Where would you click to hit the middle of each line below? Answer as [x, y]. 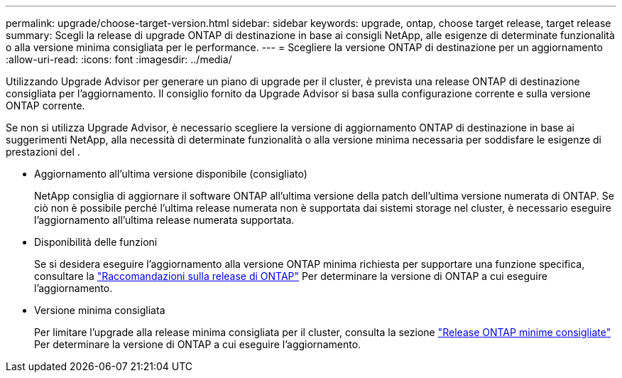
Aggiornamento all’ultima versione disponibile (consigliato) [171, 174]
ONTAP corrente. [45, 106]
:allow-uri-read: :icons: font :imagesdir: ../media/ [119, 59]
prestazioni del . [43, 152]
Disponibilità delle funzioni [96, 242]
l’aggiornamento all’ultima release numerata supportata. [164, 220]
